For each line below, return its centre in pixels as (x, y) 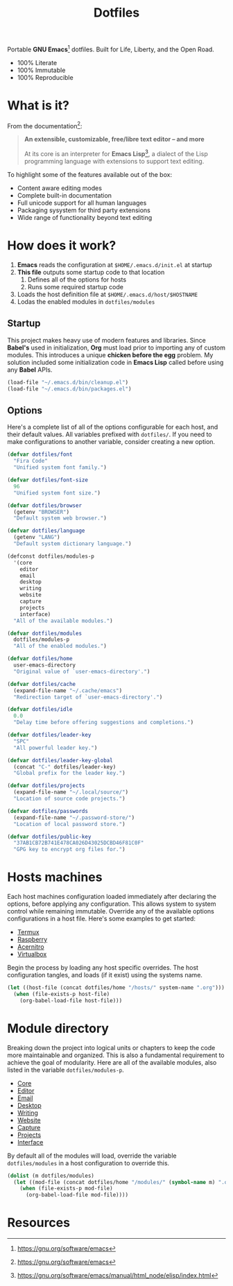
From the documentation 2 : (45, 125)
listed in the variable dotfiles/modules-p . (66, 1070)
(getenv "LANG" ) (37, 538)
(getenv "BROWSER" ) (42, 512)
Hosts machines (55, 877)
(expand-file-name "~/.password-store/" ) (74, 817)
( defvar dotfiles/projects (46, 786)
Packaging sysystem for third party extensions (84, 210)
